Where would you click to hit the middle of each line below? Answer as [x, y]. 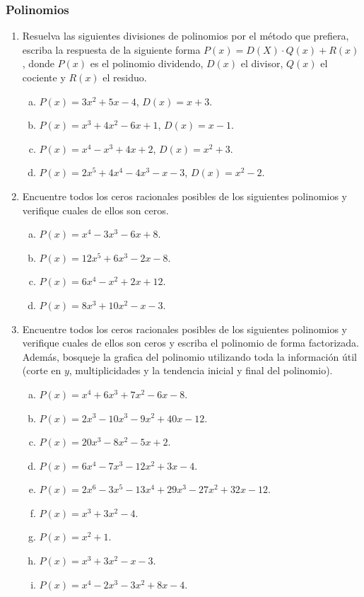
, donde [38, 63]
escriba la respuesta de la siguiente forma [111, 49]
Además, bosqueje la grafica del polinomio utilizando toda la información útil [189, 356]
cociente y [44, 77]
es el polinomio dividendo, [147, 63]
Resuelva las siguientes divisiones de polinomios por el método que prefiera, [186, 36]
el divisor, [262, 63]
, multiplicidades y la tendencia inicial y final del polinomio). [201, 370]
